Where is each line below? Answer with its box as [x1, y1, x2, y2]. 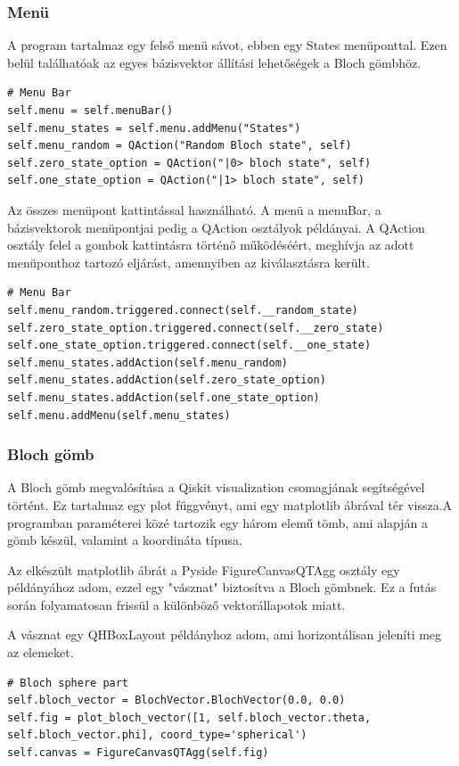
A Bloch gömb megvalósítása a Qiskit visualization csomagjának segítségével [7, 478, 425, 497]
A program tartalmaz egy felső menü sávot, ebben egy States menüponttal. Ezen [7, 36, 447, 54]
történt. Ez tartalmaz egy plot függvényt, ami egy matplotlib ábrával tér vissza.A [7, 495, 453, 514]
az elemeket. [7, 643, 74, 662]
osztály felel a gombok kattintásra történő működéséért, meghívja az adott [7, 235, 414, 254]
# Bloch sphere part [7, 676, 129, 689]
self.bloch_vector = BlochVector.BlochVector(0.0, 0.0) [7, 694, 346, 707]
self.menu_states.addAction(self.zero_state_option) [7, 374, 326, 387]
